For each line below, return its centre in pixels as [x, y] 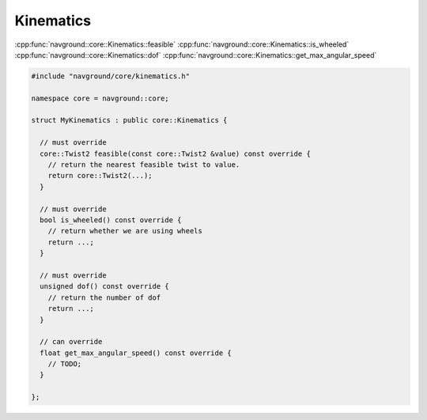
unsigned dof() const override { [104, 286]
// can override [71, 342]
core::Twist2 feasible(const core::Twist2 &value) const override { [176, 153]
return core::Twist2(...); [100, 176]
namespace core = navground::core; [100, 98]
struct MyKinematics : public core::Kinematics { [129, 120]
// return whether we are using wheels [125, 231]
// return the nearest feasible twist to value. [144, 165]
